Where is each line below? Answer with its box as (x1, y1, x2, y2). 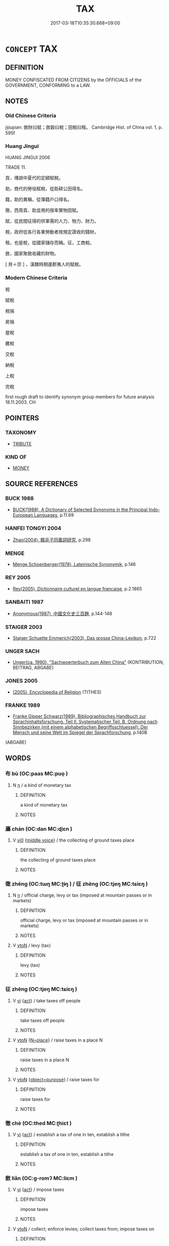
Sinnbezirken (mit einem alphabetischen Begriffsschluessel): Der (12, 724, 148, 730)
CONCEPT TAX (5, 43, 58, 54)
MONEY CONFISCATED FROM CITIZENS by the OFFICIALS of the (5, 77, 142, 83)
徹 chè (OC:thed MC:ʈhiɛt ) (5, 1119, 72, 1126)
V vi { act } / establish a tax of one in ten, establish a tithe (12, 1131, 130, 1137)
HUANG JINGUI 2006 (5, 154, 50, 160)
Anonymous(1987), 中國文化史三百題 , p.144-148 (12, 610, 113, 616)
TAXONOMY (5, 429, 37, 436)
